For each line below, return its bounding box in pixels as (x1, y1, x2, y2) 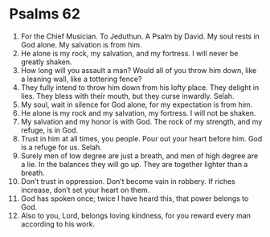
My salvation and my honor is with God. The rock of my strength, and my (20, 116, 263, 126)
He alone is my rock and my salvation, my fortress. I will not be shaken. (20, 108, 256, 117)
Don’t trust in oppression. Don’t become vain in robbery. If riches (20, 176, 236, 186)
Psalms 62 (9, 5, 81, 23)
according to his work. (20, 219, 96, 229)
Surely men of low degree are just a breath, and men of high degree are (20, 150, 259, 161)
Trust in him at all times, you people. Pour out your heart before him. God (20, 133, 263, 143)
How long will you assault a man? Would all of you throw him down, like (20, 65, 257, 75)
